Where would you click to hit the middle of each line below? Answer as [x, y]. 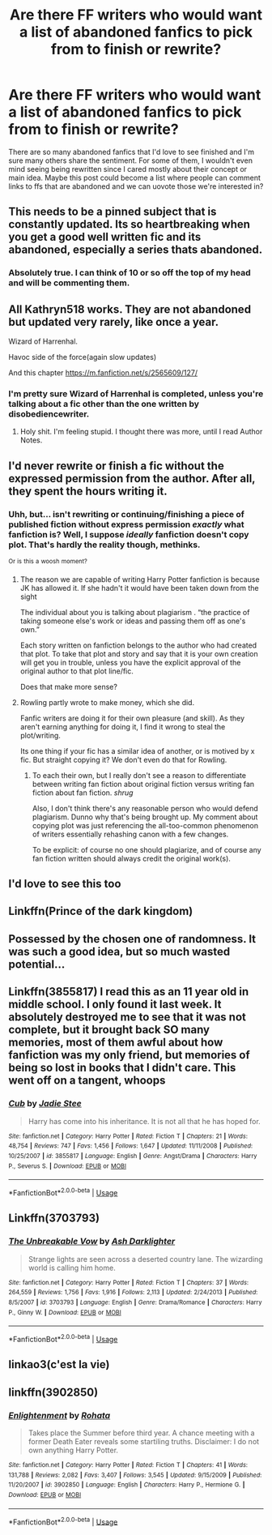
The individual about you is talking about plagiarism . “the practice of [135, 612]
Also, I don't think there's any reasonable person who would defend [145, 808]
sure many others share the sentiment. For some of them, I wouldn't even [131, 160]
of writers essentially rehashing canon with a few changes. [130, 834]
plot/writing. [40, 735]
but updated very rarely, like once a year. [114, 322]
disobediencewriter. [49, 413]
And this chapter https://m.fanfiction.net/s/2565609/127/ [103, 373]
